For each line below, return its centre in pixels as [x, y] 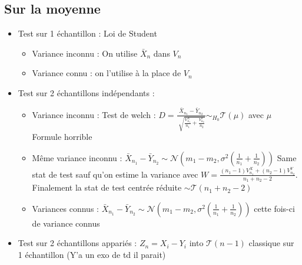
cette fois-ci [274, 208]
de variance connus [66, 223]
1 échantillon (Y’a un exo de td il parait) [92, 254]
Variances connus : [65, 208]
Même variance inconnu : [77, 157]
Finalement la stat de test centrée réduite [107, 187]
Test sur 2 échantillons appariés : [77, 243]
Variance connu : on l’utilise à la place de [107, 73]
